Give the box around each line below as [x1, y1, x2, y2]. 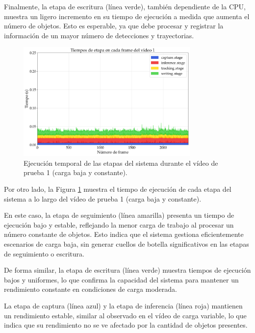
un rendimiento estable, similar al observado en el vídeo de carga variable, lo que [4, 310, 247, 320]
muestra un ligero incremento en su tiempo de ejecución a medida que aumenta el [4, 11, 250, 21]
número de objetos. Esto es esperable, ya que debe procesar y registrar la [4, 21, 224, 31]
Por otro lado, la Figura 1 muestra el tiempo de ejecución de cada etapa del [4, 184, 231, 194]
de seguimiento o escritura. [4, 248, 84, 258]
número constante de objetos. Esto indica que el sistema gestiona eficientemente [4, 229, 244, 239]
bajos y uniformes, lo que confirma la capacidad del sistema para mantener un [4, 274, 239, 284]
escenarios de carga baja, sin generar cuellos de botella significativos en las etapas [4, 239, 249, 249]
